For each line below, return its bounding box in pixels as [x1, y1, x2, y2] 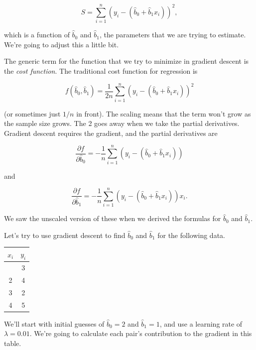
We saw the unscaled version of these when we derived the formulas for [4, 213, 221, 224]
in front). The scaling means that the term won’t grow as [76, 108, 251, 118]
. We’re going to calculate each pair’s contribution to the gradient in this [29, 328, 252, 339]
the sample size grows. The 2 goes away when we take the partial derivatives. [4, 118, 240, 128]
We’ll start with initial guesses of [4, 318, 105, 329]
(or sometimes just [4, 108, 61, 118]
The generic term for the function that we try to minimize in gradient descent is [4, 56, 249, 66]
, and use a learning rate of [159, 318, 243, 329]
